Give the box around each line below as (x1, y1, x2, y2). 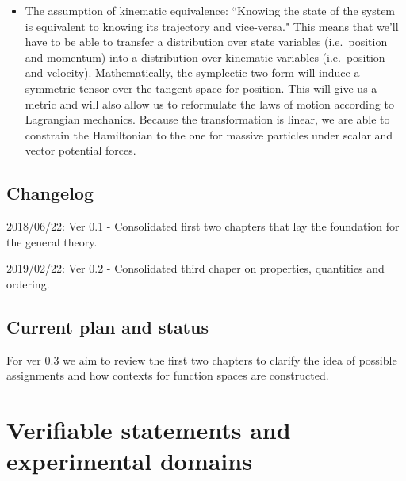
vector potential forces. (25, 142, 136, 158)
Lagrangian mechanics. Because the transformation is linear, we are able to (25, 111, 390, 128)
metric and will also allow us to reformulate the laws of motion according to (25, 95, 394, 112)
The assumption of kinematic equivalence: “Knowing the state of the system (25, 2, 396, 18)
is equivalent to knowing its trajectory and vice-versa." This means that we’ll (25, 17, 399, 34)
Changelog (6, 181, 94, 205)
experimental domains (6, 445, 252, 477)
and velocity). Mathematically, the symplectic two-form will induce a (25, 64, 360, 81)
